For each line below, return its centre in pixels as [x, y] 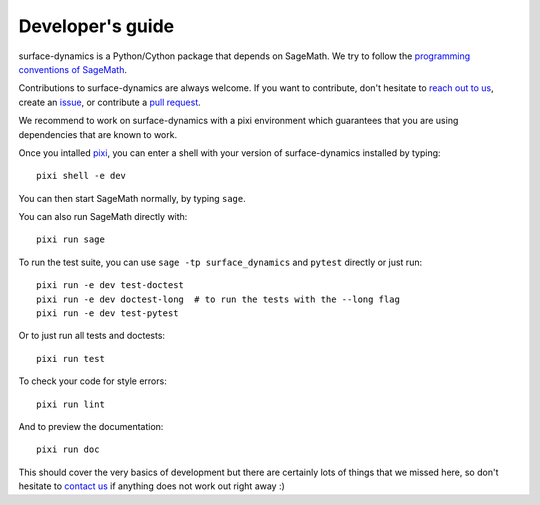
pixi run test [70, 358]
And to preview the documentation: [91, 426]
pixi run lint [70, 404]
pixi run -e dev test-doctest [110, 285]
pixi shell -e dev [81, 176]
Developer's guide [96, 26]
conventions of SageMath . [72, 69]
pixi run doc [68, 449]
